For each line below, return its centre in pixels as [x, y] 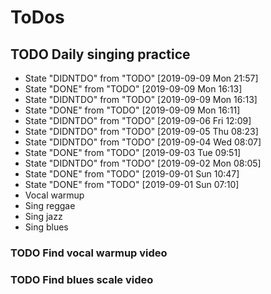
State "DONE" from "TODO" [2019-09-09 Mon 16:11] [132, 110]
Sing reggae [50, 205]
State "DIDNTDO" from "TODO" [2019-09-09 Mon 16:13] [141, 99]
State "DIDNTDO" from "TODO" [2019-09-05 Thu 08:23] [141, 131]
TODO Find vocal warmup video [89, 253]
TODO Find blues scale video [82, 279]
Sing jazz [43, 216]
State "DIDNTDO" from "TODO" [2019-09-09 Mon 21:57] [141, 78]
